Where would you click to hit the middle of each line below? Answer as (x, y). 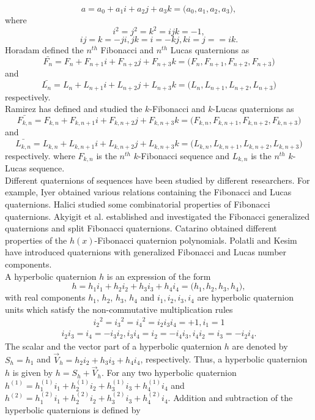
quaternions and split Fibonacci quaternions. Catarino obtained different (141, 228)
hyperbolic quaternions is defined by (73, 409)
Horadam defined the (44, 50)
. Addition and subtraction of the (230, 398)
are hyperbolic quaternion (246, 297)
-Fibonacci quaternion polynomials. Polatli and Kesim (196, 240)
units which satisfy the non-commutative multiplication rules (119, 309)
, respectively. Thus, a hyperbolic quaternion (224, 359)
